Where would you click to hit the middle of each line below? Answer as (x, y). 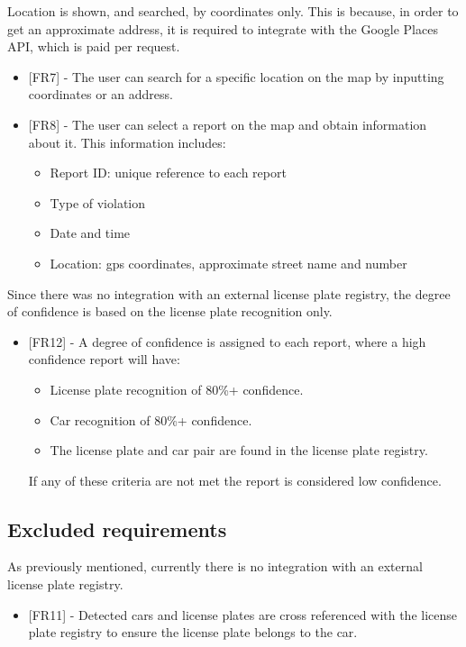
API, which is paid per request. (94, 46)
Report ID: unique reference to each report (168, 173)
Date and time (90, 233)
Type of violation (97, 202)
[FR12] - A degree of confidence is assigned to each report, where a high (227, 341)
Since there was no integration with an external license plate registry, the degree (229, 293)
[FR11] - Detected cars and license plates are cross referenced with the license (243, 614)
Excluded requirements (117, 529)
